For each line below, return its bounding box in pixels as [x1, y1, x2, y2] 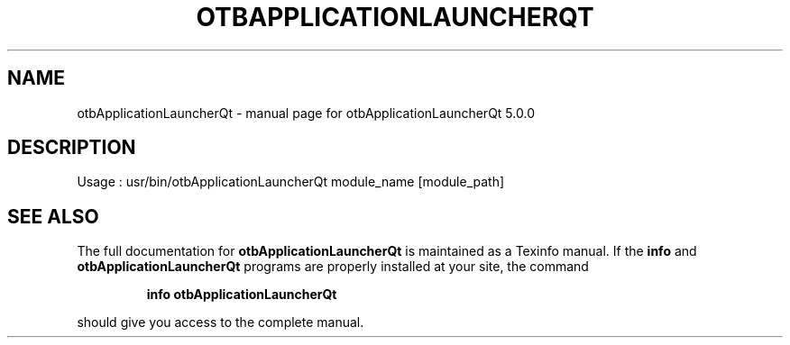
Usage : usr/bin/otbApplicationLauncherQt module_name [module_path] [77, 174, 505, 190]
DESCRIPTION [7, 136, 136, 159]
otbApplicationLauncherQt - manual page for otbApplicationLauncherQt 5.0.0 [77, 104, 535, 121]
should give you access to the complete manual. [77, 314, 364, 331]
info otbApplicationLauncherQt [146, 286, 337, 303]
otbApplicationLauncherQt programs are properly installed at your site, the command [77, 259, 589, 275]
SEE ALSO [7, 204, 99, 228]
